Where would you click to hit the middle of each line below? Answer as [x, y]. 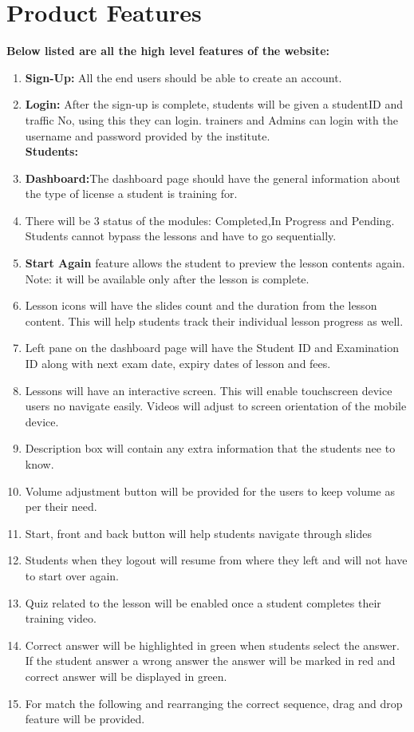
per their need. [61, 506]
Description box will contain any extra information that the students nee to [210, 448]
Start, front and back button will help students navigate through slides [198, 533]
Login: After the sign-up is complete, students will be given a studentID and [214, 104]
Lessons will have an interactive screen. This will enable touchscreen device [209, 390]
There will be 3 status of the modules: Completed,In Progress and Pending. [210, 220]
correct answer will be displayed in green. [126, 676]
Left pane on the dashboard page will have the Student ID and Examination [212, 348]
